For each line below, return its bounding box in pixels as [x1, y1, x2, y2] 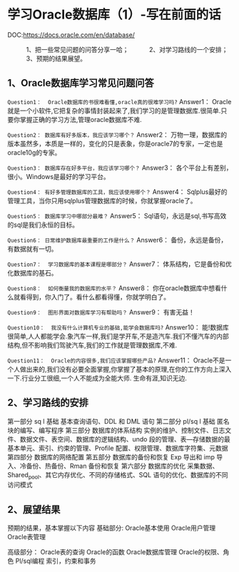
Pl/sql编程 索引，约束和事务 [15, 557, 96, 566]
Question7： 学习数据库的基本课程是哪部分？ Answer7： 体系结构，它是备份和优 [7, 260, 232, 268]
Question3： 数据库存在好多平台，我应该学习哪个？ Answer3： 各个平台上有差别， [7, 163, 233, 172]
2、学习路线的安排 [7, 397, 89, 409]
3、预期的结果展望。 [26, 54, 87, 63]
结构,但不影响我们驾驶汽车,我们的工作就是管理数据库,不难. [7, 340, 178, 349]
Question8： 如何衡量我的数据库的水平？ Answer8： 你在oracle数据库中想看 [7, 283, 221, 292]
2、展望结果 [7, 504, 61, 516]
